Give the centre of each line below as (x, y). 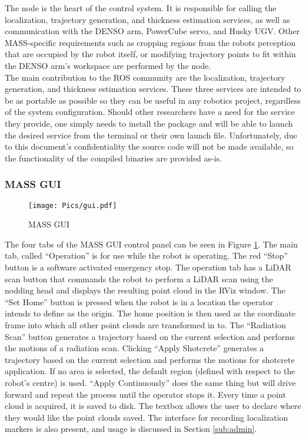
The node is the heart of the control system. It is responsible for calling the (141, 8)
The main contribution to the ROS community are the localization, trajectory (145, 77)
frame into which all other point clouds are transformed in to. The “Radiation (145, 324)
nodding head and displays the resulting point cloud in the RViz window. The (145, 290)
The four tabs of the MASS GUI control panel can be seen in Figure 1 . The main (151, 244)
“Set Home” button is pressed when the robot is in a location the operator (139, 301)
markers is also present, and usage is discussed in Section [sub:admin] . (131, 429)
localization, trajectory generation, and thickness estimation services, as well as (147, 19)
